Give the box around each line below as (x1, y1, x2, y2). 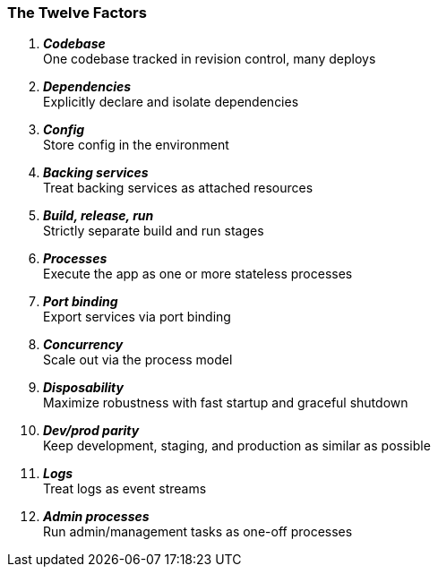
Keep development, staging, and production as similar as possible (43, 438, 431, 454)
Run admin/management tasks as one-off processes (43, 524, 353, 540)
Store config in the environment (43, 137, 229, 153)
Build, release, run (43, 208, 154, 224)
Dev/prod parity (43, 423, 140, 439)
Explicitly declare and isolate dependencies (43, 94, 299, 110)
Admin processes (43, 509, 150, 525)
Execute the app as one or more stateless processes (43, 266, 353, 282)
